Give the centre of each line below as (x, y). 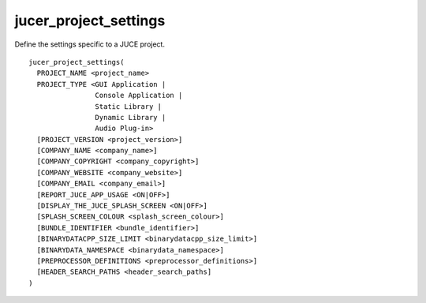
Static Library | (128, 106)
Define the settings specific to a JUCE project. (90, 44)
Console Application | (139, 95)
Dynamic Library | (131, 117)
